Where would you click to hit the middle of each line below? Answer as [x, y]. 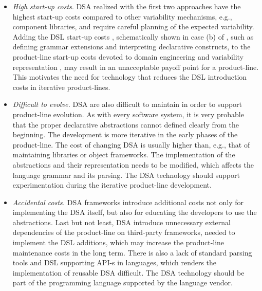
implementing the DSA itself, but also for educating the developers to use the [135, 212]
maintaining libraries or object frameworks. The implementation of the [124, 154]
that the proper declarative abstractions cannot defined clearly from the [126, 124]
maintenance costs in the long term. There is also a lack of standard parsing [132, 252]
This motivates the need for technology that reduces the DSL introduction [130, 77]
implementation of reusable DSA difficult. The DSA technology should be [128, 272]
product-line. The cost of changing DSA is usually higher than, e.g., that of [131, 144]
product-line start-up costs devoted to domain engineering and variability [128, 56]
